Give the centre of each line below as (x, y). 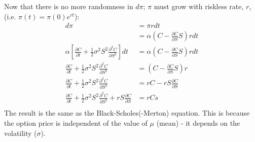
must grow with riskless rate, (199, 6)
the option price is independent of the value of (76, 122)
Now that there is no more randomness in (69, 6)
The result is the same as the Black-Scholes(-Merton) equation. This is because (127, 113)
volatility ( (21, 133)
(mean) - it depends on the (198, 122)
